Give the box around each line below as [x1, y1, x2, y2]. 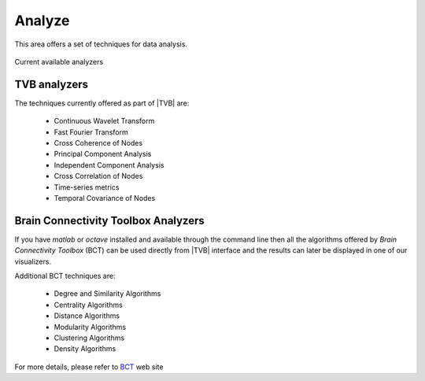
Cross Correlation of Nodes [54, 172, 143, 181]
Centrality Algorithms [54, 300, 124, 309]
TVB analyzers [14, 77, 88, 91]
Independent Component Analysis [54, 160, 164, 169]
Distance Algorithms [54, 311, 120, 320]
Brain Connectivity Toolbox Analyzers [14, 213, 205, 227]
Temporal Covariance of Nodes [54, 193, 156, 202]
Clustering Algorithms [54, 333, 125, 342]
